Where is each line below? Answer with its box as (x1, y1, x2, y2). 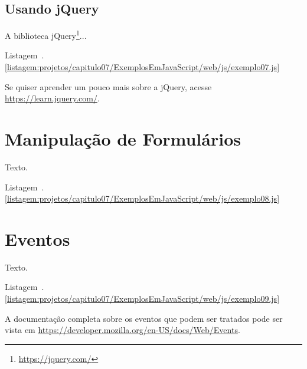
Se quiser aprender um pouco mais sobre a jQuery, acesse (5, 80, 212, 93)
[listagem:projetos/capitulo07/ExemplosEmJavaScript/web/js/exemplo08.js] (5, 192, 280, 205)
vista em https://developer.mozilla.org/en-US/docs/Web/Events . (5, 324, 240, 336)
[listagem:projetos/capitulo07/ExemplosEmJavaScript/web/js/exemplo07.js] (5, 61, 280, 73)
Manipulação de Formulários (5, 127, 241, 151)
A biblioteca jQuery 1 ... (5, 28, 87, 41)
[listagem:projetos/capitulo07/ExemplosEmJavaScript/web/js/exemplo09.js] (5, 292, 280, 305)
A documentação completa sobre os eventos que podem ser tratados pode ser (5, 312, 283, 324)
